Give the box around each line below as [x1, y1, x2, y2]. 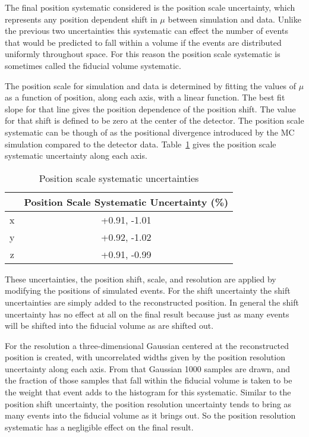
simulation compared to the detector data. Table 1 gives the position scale [5, 137, 276, 150]
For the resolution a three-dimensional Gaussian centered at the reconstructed [5, 339, 289, 351]
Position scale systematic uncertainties [39, 171, 199, 185]
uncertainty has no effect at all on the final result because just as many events [5, 307, 289, 320]
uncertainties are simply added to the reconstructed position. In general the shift [5, 295, 299, 308]
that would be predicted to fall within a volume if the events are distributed [5, 36, 282, 48]
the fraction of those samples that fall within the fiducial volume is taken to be [5, 374, 292, 386]
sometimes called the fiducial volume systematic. [5, 59, 181, 71]
